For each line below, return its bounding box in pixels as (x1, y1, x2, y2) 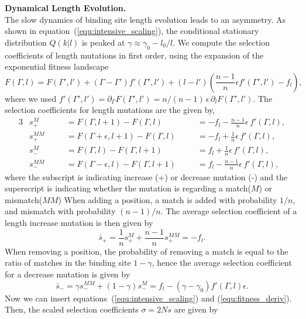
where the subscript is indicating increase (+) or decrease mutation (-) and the (5, 170, 288, 183)
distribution (5, 36, 47, 48)
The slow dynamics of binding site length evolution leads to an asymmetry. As (5, 13, 286, 25)
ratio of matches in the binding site (5, 256, 131, 269)
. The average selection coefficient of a (160, 205, 297, 217)
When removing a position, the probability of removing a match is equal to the (5, 245, 288, 257)
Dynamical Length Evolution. (5, 2, 126, 13)
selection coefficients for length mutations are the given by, (5, 104, 215, 116)
